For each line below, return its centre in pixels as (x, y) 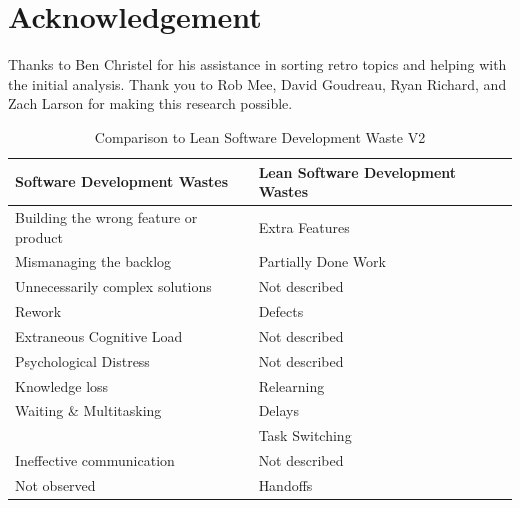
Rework (38, 311)
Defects (281, 311)
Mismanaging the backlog (93, 261)
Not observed (55, 484)
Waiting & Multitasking (88, 410)
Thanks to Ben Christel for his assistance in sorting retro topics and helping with (257, 64)
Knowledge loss (62, 385)
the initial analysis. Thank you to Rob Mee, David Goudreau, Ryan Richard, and (257, 83)
